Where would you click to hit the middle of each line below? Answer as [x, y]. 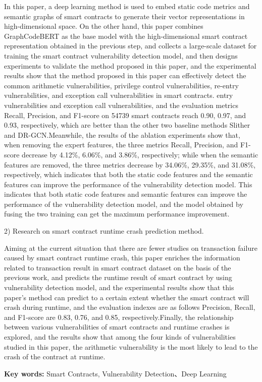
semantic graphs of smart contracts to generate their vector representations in [124, 16]
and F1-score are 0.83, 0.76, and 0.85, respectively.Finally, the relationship [119, 317]
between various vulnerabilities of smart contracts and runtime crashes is [117, 327]
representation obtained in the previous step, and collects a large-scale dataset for [130, 46]
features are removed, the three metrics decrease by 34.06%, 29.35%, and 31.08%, [130, 164]
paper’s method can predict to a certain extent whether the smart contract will [127, 297]
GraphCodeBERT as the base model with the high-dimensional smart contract [126, 36]
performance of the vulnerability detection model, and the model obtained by [124, 204]
